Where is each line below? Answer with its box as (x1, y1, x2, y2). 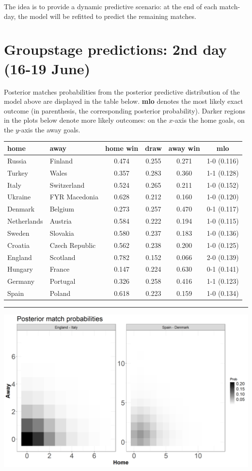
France (49, 264, 70, 274)
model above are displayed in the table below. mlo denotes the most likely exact (4, 96, 243, 106)
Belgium (49, 204, 74, 214)
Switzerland (49, 179, 85, 190)
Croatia (7, 240, 30, 250)
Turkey (7, 167, 28, 178)
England (7, 252, 32, 262)
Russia (7, 155, 27, 165)
